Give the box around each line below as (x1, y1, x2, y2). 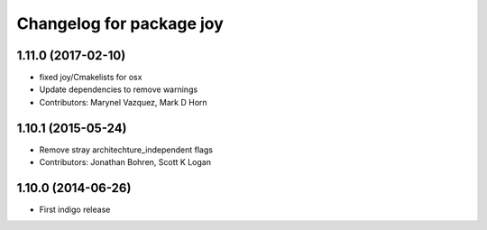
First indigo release (39, 204, 111, 216)
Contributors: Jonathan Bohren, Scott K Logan (39, 157, 212, 168)
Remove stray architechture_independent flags (39, 144, 214, 155)
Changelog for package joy (16, 14, 225, 33)
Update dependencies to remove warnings (39, 84, 198, 95)
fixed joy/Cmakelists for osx (39, 72, 142, 83)
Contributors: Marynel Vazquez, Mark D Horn (39, 97, 207, 107)
